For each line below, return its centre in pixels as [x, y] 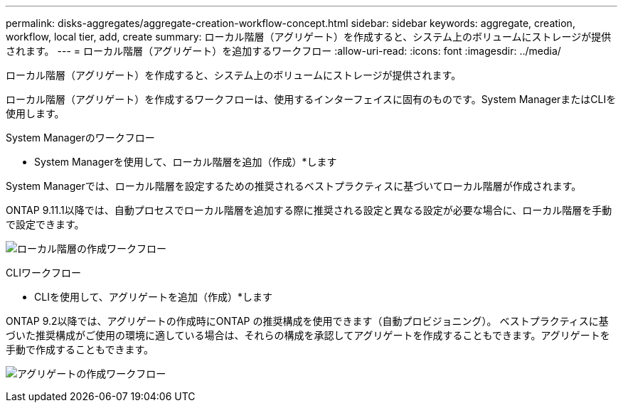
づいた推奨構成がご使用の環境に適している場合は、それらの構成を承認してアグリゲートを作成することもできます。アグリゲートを [308, 335]
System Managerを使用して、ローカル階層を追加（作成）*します [186, 162]
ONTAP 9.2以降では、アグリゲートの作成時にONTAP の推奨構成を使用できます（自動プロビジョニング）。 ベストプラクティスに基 [307, 321]
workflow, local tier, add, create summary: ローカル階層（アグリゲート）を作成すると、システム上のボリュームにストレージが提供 [309, 37]
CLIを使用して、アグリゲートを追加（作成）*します [154, 297]
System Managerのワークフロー [80, 138]
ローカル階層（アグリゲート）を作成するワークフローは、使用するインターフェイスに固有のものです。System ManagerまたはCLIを [311, 99]
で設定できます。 [45, 224]
